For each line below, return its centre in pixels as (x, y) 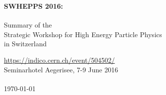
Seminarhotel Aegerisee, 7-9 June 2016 (61, 69)
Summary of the (28, 25)
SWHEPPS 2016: (33, 6)
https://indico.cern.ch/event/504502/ (59, 60)
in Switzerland (25, 44)
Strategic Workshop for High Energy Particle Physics (83, 34)
